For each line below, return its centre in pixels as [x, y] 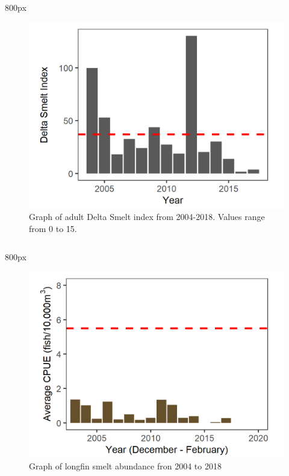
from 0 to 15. [53, 228]
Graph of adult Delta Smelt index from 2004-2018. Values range [147, 216]
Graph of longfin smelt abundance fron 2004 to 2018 [125, 466]
